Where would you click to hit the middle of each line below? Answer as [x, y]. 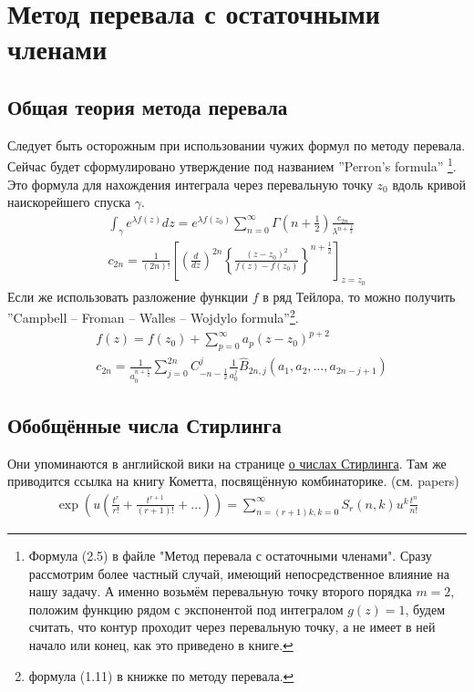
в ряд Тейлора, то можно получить [359, 296]
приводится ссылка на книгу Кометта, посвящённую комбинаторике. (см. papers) [233, 481]
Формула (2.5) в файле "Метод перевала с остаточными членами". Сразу [230, 555]
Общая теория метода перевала [148, 106]
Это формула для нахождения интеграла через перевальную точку [190, 184]
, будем [425, 609]
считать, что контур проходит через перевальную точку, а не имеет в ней [232, 627]
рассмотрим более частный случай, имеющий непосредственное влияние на [239, 573]
